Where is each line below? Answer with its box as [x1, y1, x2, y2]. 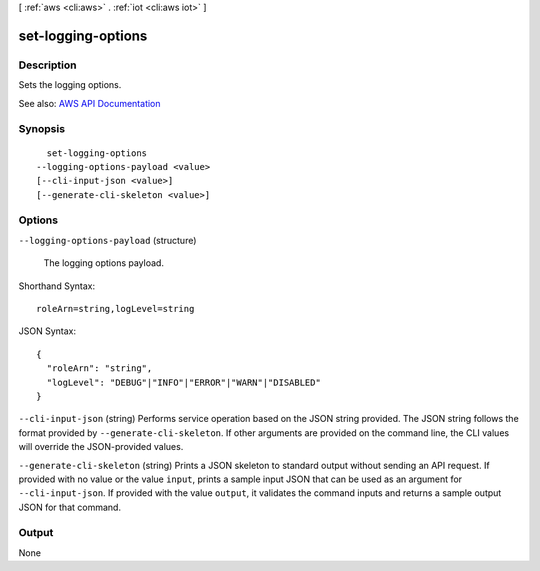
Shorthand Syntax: [18, 280, 95, 292]
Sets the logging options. [18, 79, 122, 91]
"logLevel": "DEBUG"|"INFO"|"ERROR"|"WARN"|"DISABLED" [46, 376, 322, 388]
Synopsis [18, 122, 65, 136]
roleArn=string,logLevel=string [36, 303, 195, 314]
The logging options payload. [43, 257, 165, 269]
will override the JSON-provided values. [18, 441, 184, 453]
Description [18, 58, 77, 72]
